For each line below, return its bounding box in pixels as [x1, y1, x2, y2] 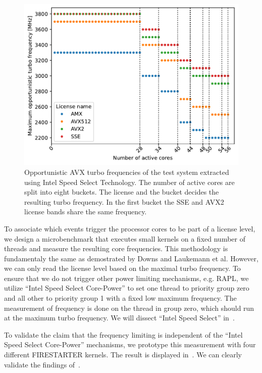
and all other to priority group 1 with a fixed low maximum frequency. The [4, 293, 237, 303]
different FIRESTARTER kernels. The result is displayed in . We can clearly [4, 349, 242, 360]
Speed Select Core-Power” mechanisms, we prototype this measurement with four [4, 339, 256, 350]
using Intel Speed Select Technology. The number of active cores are [24, 176, 235, 187]
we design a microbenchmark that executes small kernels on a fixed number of [4, 233, 245, 244]
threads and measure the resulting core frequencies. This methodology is [4, 243, 228, 254]
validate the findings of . [4, 359, 80, 369]
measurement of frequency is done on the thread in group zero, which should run [4, 302, 254, 313]
